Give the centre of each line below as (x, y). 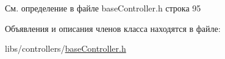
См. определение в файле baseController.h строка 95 (103, 8)
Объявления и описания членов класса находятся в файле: (113, 28)
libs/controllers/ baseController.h (66, 48)
